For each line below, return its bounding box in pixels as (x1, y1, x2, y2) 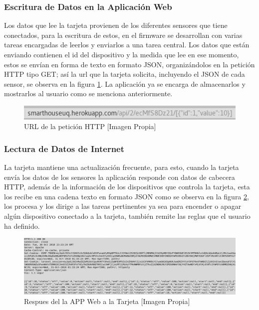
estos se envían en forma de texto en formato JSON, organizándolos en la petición (4, 59, 255, 69)
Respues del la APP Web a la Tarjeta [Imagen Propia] (24, 296, 190, 307)
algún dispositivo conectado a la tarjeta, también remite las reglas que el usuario (4, 211, 251, 221)
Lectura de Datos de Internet (4, 142, 125, 155)
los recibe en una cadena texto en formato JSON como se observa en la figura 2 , (4, 191, 249, 201)
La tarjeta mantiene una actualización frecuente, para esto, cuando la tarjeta (4, 162, 239, 172)
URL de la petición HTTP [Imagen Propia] (24, 121, 156, 132)
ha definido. (4, 220, 40, 231)
